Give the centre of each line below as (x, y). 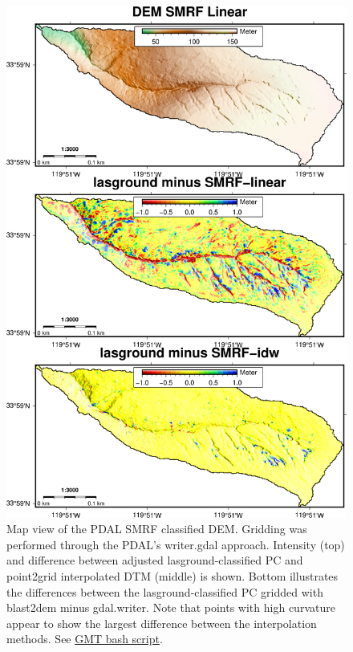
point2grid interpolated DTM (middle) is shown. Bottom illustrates (172, 575)
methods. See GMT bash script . (85, 639)
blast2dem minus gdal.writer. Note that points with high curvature (171, 607)
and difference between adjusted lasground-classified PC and (155, 560)
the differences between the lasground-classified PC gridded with (165, 591)
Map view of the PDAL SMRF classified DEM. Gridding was (157, 529)
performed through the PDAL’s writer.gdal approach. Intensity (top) (176, 544)
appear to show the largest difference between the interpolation (162, 623)
